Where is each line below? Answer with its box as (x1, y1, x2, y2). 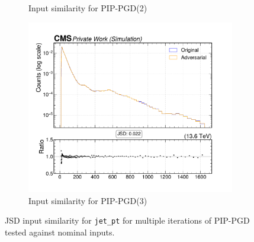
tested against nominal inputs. (5, 225, 115, 238)
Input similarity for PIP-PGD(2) (28, 2, 147, 14)
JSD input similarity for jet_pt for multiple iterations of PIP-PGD (5, 214, 250, 227)
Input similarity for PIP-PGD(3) (28, 194, 147, 206)
